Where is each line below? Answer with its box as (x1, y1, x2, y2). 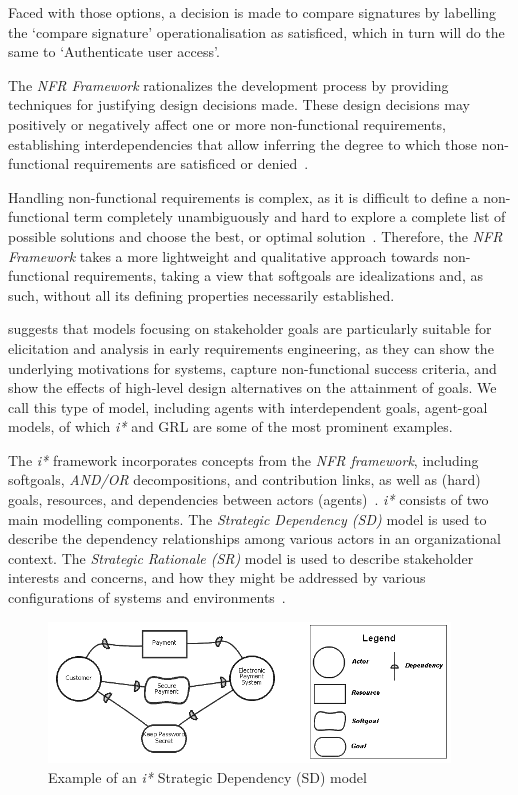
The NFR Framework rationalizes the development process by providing (8, 74, 449, 95)
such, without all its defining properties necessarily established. (8, 284, 395, 305)
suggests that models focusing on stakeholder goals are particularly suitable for (8, 318, 492, 339)
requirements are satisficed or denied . (73, 153, 309, 174)
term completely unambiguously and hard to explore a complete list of (73, 206, 506, 227)
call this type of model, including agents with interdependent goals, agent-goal (8, 396, 488, 417)
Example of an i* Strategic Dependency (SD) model (48, 766, 367, 787)
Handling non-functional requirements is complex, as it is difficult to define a (8, 186, 479, 207)
